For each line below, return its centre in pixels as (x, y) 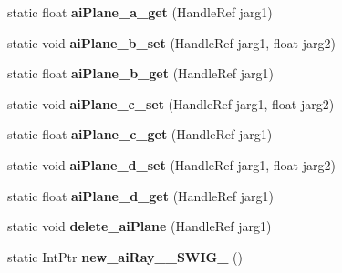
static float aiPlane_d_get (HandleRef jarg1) (140, 195)
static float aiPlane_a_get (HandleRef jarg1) (140, 12)
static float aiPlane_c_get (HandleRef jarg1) (140, 134)
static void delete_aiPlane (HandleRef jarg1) (140, 226)
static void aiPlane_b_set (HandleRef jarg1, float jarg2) (171, 42)
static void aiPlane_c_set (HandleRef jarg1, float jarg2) (171, 103)
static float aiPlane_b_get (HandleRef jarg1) (140, 73)
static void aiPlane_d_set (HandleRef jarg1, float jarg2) (171, 164)
